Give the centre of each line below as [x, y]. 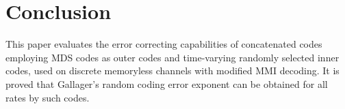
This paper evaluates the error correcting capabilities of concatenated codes [164, 44]
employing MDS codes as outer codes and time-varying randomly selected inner [172, 57]
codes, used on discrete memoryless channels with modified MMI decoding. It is [172, 71]
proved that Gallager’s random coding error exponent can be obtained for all [167, 83]
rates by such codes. [48, 97]
